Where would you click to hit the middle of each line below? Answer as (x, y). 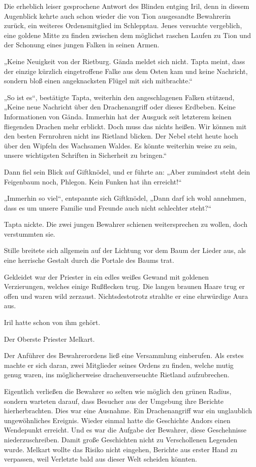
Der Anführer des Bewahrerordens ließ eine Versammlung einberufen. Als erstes (124, 355)
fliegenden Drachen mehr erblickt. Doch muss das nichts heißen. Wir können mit (125, 126)
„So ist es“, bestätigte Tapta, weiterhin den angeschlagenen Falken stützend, (119, 97)
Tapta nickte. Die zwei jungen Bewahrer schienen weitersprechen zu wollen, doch (126, 224)
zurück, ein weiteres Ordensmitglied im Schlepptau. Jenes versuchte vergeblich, (123, 25)
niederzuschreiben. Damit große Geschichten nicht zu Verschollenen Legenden (121, 439)
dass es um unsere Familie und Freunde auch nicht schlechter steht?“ (108, 207)
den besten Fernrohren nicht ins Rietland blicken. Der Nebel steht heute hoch (121, 136)
